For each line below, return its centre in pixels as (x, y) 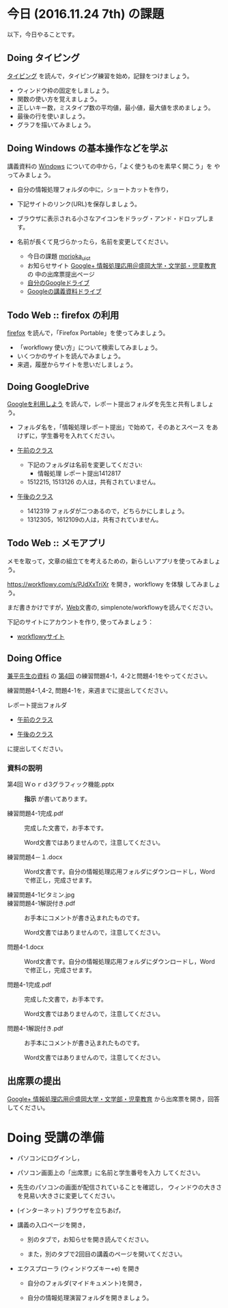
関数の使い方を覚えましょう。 (59, 99)
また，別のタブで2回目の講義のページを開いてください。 (106, 1254)
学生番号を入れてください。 (80, 435)
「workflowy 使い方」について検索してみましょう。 (89, 347)
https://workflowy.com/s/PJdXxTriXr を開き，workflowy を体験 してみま (108, 584)
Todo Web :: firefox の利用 (63, 315)
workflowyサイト (41, 636)
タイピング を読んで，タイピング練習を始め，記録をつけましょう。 (100, 75)
